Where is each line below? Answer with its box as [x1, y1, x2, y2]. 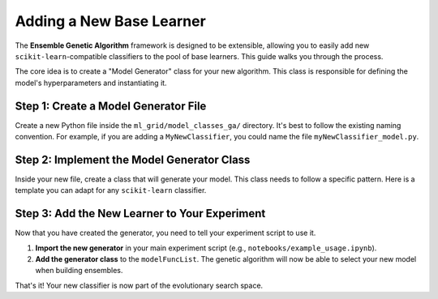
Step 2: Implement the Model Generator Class [15, 152, 251, 166]
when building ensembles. [35, 266, 123, 276]
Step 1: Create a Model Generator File [15, 99, 207, 113]
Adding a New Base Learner [15, 12, 206, 30]
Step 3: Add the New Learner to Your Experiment [15, 207, 266, 220]
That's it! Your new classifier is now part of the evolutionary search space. [15, 280, 264, 290]
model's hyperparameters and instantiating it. [15, 78, 167, 88]
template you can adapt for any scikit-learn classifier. [15, 186, 207, 195]
